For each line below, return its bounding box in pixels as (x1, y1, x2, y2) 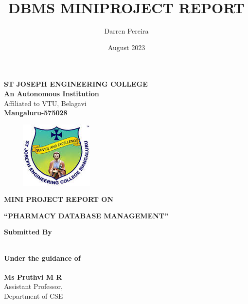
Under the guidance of (4, 252, 81, 263)
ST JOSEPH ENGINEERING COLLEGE (4, 79, 148, 89)
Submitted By (4, 227, 52, 237)
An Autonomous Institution (4, 88, 99, 98)
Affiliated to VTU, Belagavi (4, 98, 87, 108)
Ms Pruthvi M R (4, 271, 62, 282)
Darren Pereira (104, 26, 149, 36)
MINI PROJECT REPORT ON (4, 194, 114, 204)
